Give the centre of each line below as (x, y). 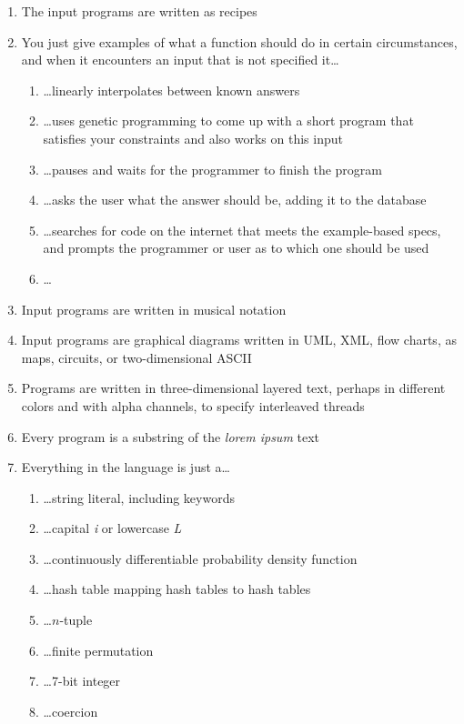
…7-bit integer (82, 681)
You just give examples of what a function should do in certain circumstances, (239, 41)
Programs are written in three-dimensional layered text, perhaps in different (233, 388)
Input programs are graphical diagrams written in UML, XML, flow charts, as (239, 340)
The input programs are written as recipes (139, 11)
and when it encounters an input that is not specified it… (180, 60)
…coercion (71, 711)
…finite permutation (98, 650)
